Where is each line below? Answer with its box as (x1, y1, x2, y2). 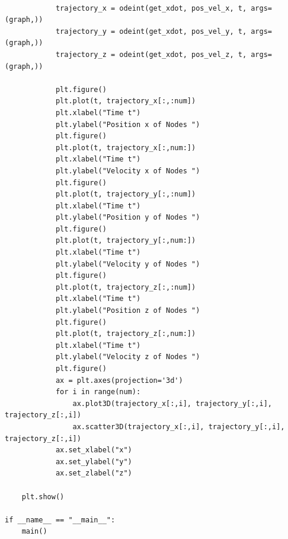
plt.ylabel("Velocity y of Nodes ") (55, 259, 200, 268)
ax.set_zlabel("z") (55, 469, 132, 478)
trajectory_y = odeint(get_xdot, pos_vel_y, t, (55, 27, 247, 36)
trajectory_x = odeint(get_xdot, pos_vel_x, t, (55, 4, 247, 12)
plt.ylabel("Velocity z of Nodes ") (55, 353, 200, 362)
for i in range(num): (55, 388, 141, 397)
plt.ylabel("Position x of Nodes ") (55, 120, 200, 129)
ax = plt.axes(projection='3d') (55, 376, 183, 385)
